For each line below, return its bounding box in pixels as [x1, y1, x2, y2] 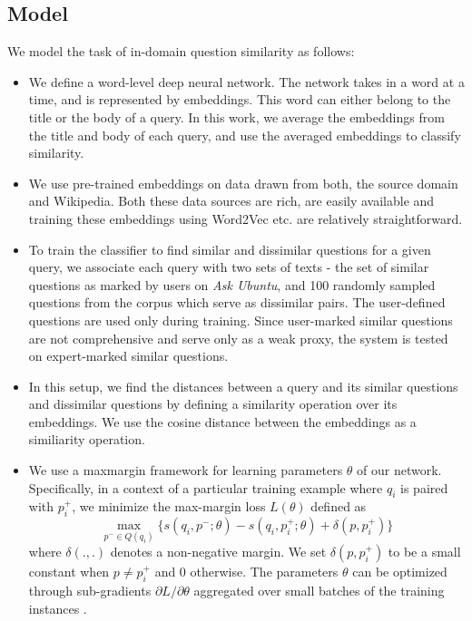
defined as [310, 497, 367, 516]
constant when [28, 562, 110, 581]
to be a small [388, 542, 461, 561]
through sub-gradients [28, 581, 152, 600]
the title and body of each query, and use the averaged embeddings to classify [28, 125, 461, 144]
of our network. [357, 461, 442, 480]
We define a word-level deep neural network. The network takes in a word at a [28, 72, 465, 91]
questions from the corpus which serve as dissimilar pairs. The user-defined [28, 293, 446, 312]
